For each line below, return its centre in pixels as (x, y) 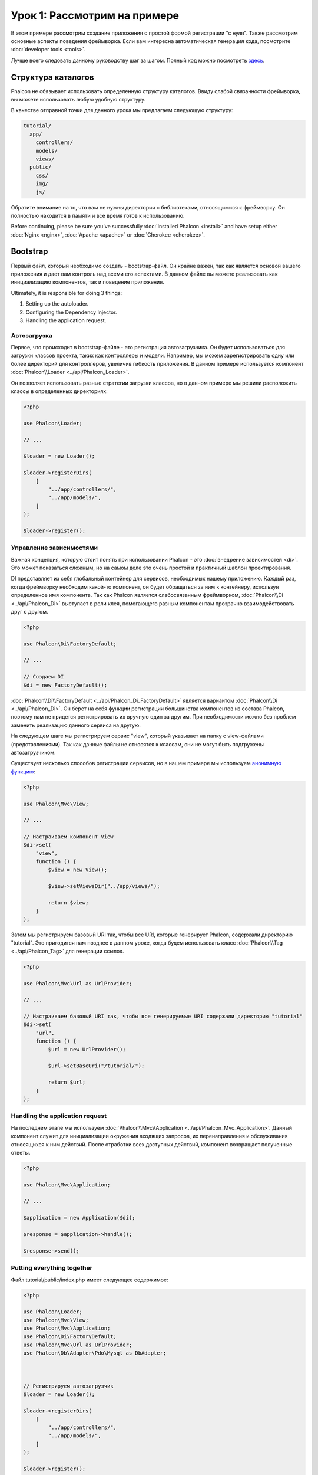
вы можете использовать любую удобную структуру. (78, 100)
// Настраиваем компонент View (69, 837)
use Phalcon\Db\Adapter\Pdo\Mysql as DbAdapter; (95, 1353)
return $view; (68, 903)
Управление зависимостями (54, 548)
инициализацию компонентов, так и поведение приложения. (87, 282)
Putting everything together (52, 1268)
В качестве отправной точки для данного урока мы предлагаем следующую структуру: (122, 110)
